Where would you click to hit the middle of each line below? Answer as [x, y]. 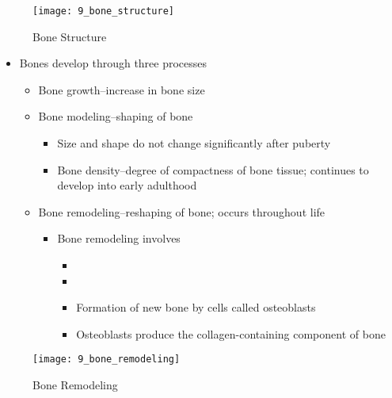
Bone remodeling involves [119, 238]
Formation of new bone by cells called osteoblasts [196, 307]
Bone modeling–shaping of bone [116, 116]
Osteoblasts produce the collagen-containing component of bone [231, 333]
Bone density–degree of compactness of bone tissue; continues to [213, 169]
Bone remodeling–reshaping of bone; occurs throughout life [182, 211]
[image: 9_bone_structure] [103, 11]
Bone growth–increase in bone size [122, 89]
